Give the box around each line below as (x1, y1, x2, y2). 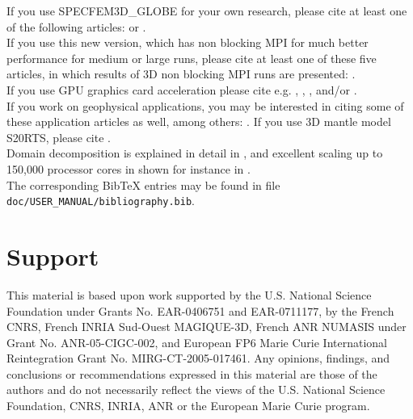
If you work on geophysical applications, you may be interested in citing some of (6, 97, 404, 114)
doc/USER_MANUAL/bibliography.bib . (6, 192, 195, 209)
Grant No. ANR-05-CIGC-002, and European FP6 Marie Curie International (6, 333, 387, 350)
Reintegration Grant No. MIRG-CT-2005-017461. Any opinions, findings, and (6, 350, 390, 367)
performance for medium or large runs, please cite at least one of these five (6, 49, 377, 66)
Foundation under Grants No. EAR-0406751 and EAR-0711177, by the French (6, 302, 394, 319)
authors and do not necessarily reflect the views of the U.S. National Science (6, 381, 386, 398)
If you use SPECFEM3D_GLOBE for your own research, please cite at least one (6, 2, 407, 19)
